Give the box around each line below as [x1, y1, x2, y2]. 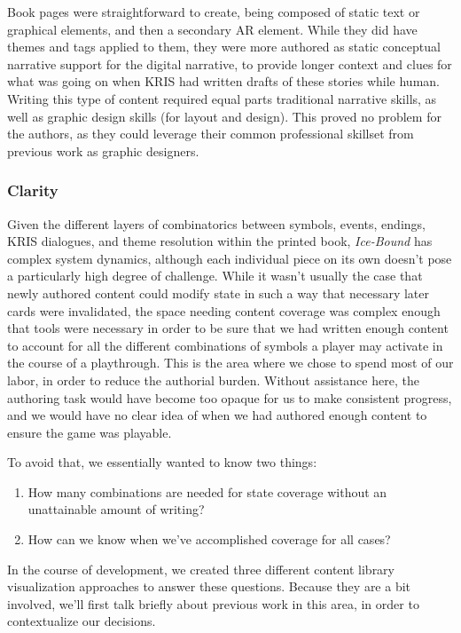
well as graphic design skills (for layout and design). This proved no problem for [7, 107, 441, 125]
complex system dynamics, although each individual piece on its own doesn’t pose [7, 249, 452, 267]
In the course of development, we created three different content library [7, 559, 395, 578]
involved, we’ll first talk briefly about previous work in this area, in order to [7, 594, 419, 613]
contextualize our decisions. [7, 612, 156, 630]
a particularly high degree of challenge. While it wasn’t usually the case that [7, 266, 423, 285]
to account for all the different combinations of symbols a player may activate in [7, 336, 443, 354]
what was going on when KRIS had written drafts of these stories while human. [7, 72, 440, 91]
